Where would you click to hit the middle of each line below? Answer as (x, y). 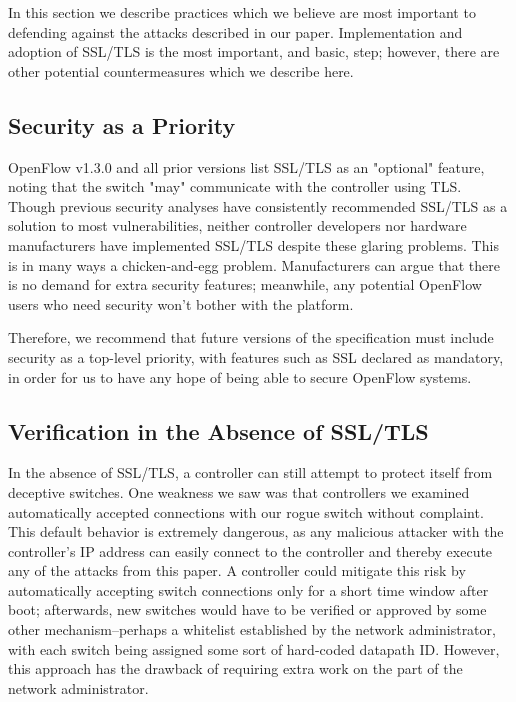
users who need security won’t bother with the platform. (181, 303)
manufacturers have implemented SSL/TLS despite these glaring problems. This (253, 244)
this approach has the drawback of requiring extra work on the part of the (235, 668)
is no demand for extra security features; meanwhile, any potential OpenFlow (245, 284)
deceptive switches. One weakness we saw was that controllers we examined (239, 491)
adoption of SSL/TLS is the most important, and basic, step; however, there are (254, 51)
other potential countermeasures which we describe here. (181, 70)
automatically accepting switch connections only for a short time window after (248, 589)
